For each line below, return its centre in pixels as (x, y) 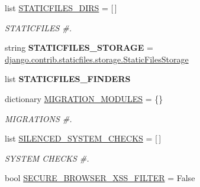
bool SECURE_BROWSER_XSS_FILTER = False (100, 178)
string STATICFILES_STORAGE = (79, 47)
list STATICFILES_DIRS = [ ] (61, 8)
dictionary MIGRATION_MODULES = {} (84, 98)
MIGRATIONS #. (38, 118)
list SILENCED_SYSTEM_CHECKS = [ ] (83, 138)
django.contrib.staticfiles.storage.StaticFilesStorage (97, 59)
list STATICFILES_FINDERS (68, 79)
